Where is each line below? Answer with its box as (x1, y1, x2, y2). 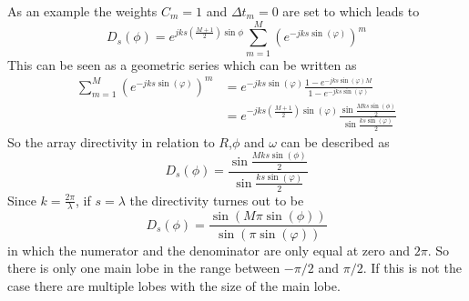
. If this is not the (362, 258, 462, 277)
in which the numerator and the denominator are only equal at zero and (7, 240, 410, 259)
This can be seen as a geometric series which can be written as (7, 55, 357, 74)
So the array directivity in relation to (7, 132, 215, 151)
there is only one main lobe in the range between (7, 258, 280, 277)
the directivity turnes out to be (129, 190, 304, 209)
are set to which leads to (282, 2, 420, 20)
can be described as (280, 132, 390, 151)
